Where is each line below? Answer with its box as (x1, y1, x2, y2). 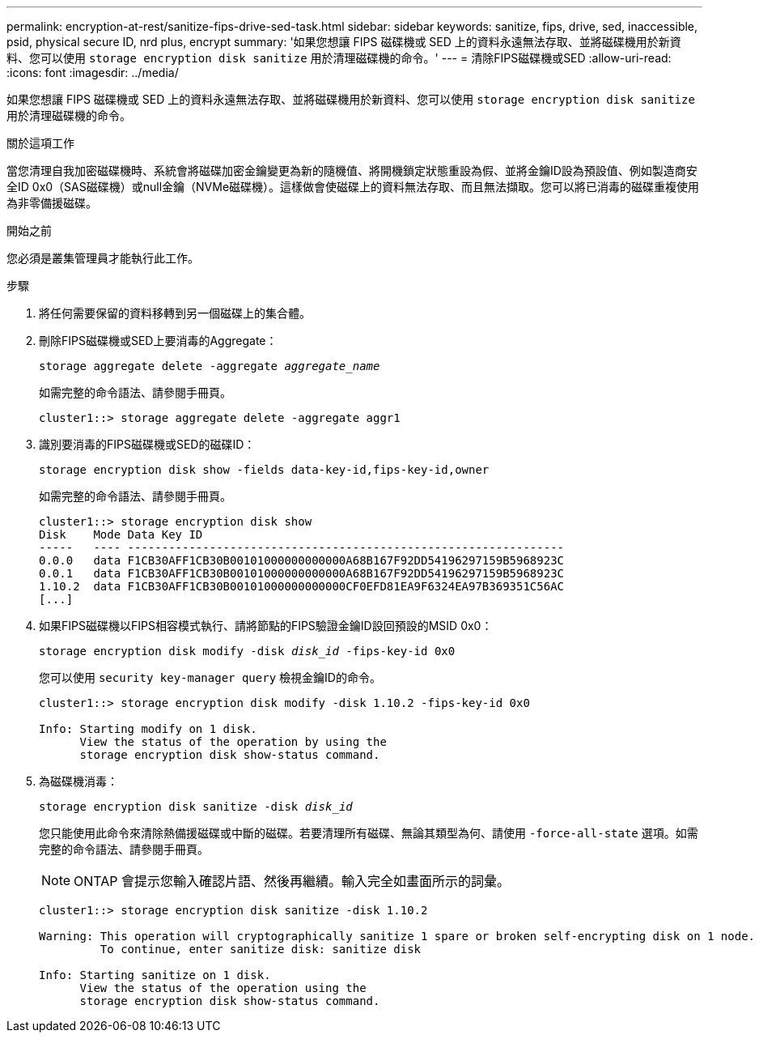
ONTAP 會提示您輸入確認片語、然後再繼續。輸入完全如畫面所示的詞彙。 (74, 873, 511, 889)
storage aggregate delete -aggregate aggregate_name (39, 360, 380, 373)
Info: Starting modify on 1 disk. (39, 722, 257, 735)
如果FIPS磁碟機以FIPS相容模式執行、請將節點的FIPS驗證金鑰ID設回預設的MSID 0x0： (39, 619, 493, 632)
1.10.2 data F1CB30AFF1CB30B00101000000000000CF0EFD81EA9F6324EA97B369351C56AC (39, 580, 565, 593)
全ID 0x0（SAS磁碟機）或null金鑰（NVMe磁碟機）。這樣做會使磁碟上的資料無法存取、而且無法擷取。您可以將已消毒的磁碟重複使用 (6, 180, 700, 194)
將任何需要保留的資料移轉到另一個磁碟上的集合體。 (39, 306, 311, 320)
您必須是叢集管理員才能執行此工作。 (6, 251, 199, 265)
